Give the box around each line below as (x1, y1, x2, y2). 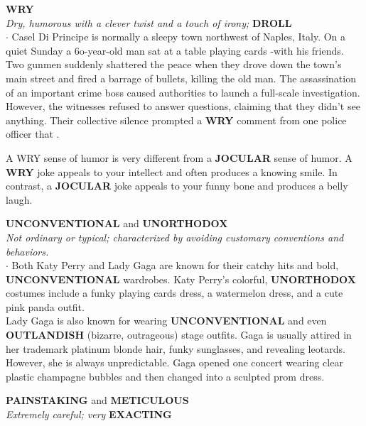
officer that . (6, 126, 60, 141)
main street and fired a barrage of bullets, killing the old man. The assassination (6, 70, 356, 85)
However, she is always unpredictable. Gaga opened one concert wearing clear (6, 355, 343, 370)
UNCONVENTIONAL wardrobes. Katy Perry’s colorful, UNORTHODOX (6, 271, 356, 286)
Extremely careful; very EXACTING (6, 407, 172, 422)
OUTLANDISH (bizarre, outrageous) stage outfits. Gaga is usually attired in (6, 327, 352, 342)
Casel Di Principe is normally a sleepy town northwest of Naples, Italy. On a (11, 29, 346, 44)
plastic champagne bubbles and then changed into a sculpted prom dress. (6, 368, 325, 383)
